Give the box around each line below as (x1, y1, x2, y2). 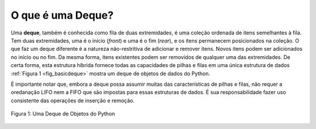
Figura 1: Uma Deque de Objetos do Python (11, 110, 115, 117)
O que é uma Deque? (11, 9, 114, 22)
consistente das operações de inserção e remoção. (11, 97, 135, 104)
